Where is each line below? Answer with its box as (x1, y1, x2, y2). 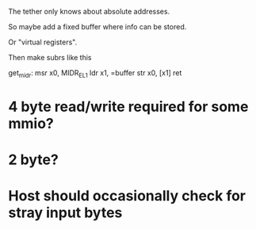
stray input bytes (8, 204, 123, 222)
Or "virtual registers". (8, 37, 78, 47)
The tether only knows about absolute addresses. (8, 7, 170, 16)
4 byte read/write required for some (8, 97, 249, 116)
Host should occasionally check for (8, 187, 246, 205)
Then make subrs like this (8, 53, 93, 62)
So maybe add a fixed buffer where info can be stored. (8, 22, 187, 31)
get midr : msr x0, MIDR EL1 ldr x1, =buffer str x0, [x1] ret (8, 68, 182, 79)
